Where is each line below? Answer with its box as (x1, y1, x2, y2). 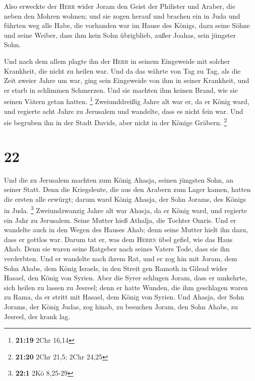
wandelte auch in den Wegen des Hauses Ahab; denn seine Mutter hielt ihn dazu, (4, 224, 248, 235)
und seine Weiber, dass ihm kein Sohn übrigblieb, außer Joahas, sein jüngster (4, 29, 236, 40)
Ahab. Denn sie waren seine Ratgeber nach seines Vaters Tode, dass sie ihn (4, 244, 230, 254)
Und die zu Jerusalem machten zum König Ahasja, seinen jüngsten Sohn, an (4, 174, 233, 185)
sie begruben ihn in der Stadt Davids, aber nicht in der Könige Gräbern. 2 (4, 116, 227, 127)
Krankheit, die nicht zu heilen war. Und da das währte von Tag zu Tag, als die (4, 65, 241, 76)
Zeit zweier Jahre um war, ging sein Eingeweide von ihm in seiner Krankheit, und (4, 75, 250, 85)
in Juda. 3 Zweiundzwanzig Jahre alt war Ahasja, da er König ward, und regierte (4, 204, 247, 215)
